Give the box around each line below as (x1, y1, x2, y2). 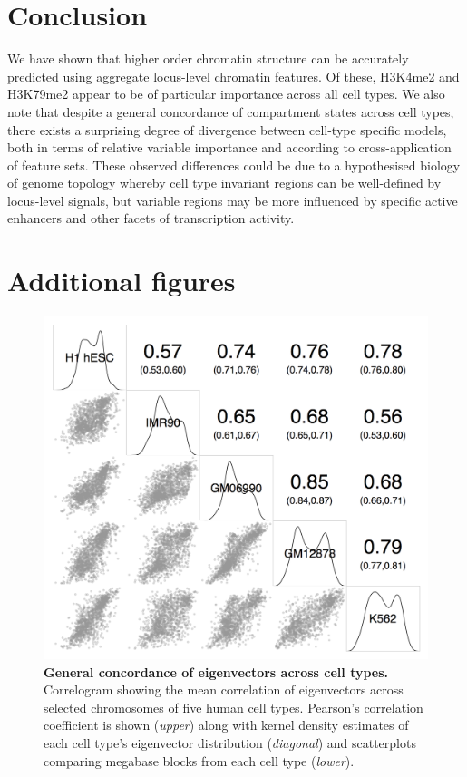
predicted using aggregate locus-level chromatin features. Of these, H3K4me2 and (7, 66, 460, 85)
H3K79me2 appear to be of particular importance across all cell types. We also (7, 84, 445, 103)
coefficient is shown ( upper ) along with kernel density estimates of (44, 715, 409, 734)
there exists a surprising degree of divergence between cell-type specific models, (7, 120, 447, 139)
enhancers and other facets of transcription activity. (7, 209, 295, 228)
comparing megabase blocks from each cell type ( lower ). (44, 751, 355, 770)
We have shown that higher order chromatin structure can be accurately (7, 49, 409, 68)
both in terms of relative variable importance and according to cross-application (7, 138, 452, 157)
